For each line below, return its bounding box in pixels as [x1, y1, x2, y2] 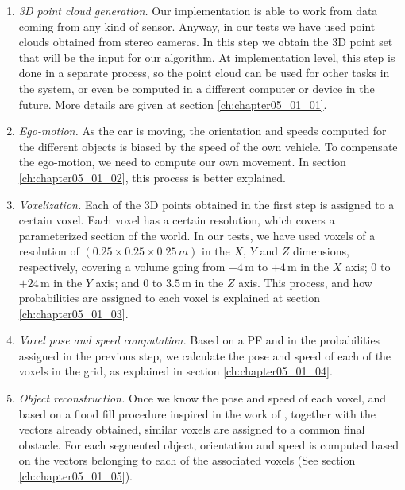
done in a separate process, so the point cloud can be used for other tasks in [18, 64, 390, 81]
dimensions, [292, 243, 349, 259]
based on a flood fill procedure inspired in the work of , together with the [18, 405, 376, 422]
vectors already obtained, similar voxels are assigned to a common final [18, 421, 365, 437]
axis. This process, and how [238, 274, 372, 290]
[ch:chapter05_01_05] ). [18, 468, 133, 484]
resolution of [18, 243, 79, 259]
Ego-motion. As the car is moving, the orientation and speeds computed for [18, 122, 387, 139]
